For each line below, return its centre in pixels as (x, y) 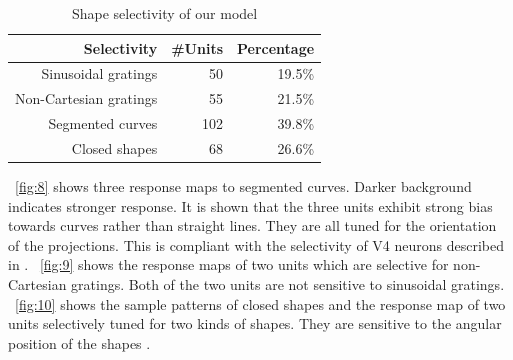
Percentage (276, 47)
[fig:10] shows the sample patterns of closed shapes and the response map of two (260, 303)
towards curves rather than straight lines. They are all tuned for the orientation (252, 225)
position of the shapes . (79, 342)
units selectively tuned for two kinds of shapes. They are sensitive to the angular (255, 323)
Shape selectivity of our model (164, 13)
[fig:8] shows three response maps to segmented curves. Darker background (243, 186)
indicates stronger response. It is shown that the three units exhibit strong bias (250, 205)
